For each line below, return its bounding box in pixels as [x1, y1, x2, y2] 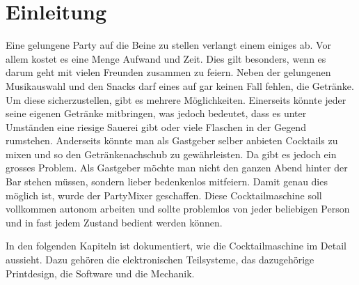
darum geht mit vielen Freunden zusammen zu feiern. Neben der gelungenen [6, 65, 331, 79]
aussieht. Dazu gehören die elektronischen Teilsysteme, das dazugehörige [6, 252, 314, 267]
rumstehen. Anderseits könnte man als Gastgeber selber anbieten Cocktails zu [6, 133, 338, 148]
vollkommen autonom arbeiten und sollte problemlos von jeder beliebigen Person [6, 201, 350, 216]
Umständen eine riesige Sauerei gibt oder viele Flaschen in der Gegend [6, 119, 306, 134]
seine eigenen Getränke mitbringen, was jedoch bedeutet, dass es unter [6, 106, 307, 121]
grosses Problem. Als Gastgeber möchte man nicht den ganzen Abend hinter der [6, 160, 348, 175]
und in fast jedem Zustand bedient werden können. [6, 215, 223, 229]
